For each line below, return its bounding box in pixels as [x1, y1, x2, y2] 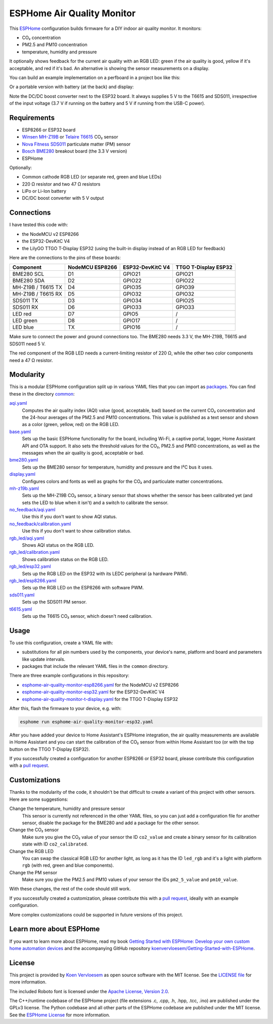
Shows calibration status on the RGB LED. [22, 556, 109, 562]
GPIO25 [175, 297, 195, 304]
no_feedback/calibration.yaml [9, 520, 71, 527]
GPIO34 [123, 297, 142, 304]
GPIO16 [123, 324, 141, 331]
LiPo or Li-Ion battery [22, 188, 67, 194]
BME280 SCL [12, 270, 44, 277]
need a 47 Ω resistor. [9, 357, 53, 363]
